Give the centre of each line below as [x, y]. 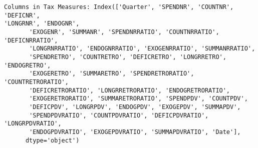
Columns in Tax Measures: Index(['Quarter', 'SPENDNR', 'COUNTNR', [119, 7]
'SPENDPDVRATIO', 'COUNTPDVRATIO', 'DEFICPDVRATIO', [119, 115]
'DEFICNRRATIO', [31, 40]
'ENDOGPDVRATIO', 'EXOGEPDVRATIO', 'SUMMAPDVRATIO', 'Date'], [135, 132]
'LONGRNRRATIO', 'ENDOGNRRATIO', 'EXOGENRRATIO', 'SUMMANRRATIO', [142, 49]
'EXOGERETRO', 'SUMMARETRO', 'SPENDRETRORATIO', [112, 74]
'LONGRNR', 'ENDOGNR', [42, 24]
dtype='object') [52, 140]
